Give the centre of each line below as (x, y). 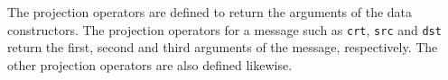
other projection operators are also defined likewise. (150, 64)
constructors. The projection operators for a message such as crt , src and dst (224, 29)
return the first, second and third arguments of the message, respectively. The (223, 47)
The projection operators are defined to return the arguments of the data (210, 12)
